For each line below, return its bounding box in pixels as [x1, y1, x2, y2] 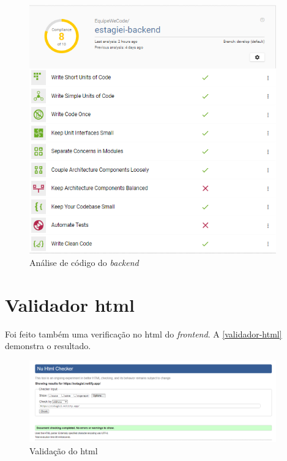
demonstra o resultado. [5, 339, 91, 352]
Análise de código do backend [29, 256, 139, 268]
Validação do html [29, 444, 98, 457]
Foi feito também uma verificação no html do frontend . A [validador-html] [5, 327, 282, 340]
